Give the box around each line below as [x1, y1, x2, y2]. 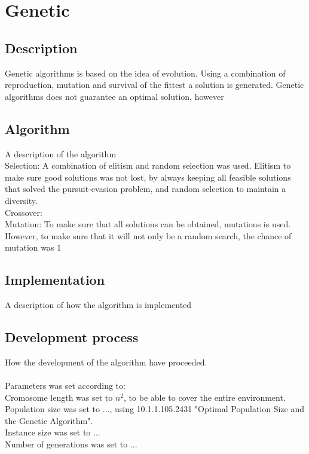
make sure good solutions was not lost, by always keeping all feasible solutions [5, 170, 291, 183]
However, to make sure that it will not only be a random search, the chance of [5, 229, 292, 242]
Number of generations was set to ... [5, 438, 137, 450]
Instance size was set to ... [5, 426, 100, 438]
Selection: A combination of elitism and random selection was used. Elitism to [5, 159, 291, 172]
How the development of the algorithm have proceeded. [5, 355, 207, 368]
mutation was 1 [5, 241, 62, 254]
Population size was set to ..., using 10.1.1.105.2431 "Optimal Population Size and [5, 403, 305, 415]
